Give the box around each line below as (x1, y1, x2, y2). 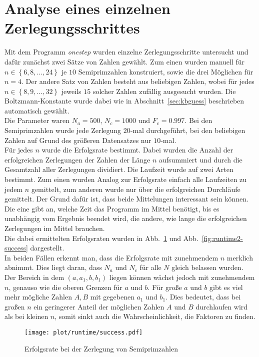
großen (4, 301, 25, 311)
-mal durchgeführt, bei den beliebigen (130, 125, 245, 135)
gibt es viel (209, 281, 243, 292)
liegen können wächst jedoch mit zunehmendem (109, 271, 255, 282)
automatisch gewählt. (4, 105, 69, 115)
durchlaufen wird (195, 301, 248, 311)
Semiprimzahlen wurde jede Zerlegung (4, 125, 121, 135)
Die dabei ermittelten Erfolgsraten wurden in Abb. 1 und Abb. (4, 232, 198, 243)
